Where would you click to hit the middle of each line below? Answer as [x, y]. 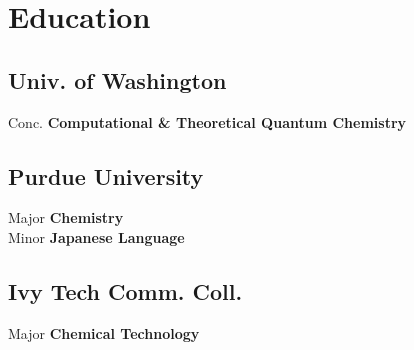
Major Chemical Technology [104, 332]
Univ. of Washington [117, 79]
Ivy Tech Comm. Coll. [125, 290]
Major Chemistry [66, 217]
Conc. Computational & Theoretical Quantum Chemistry [207, 121]
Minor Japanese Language [96, 236]
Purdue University [106, 175]
